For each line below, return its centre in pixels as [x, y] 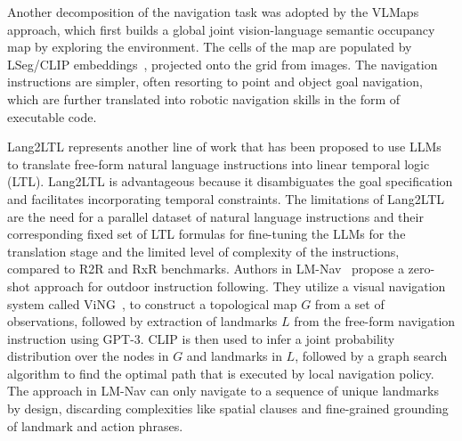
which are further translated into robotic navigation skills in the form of [204, 98]
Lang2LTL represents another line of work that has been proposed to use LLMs [224, 147]
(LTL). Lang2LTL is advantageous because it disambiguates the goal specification [230, 181]
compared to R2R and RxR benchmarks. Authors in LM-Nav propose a [206, 269]
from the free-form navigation [375, 321]
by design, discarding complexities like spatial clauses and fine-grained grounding [228, 408]
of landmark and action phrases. [95, 425]
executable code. [52, 116]
